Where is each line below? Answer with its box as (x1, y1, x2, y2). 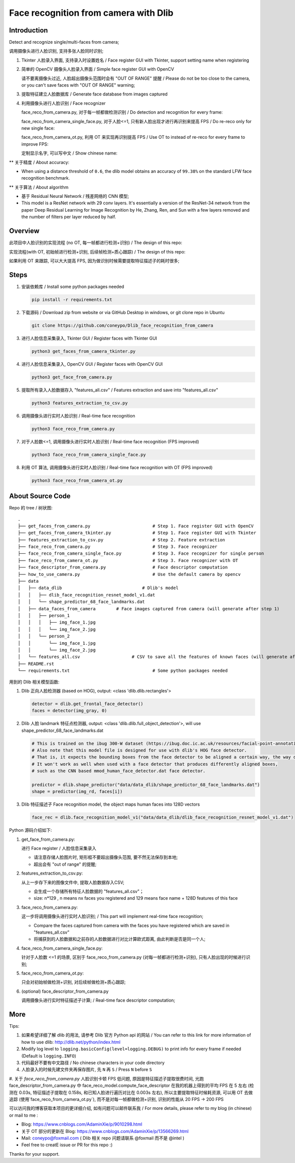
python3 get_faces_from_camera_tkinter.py (31, 348, 136, 354)
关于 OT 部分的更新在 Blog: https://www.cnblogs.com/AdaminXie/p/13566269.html (21, 1128, 189, 1134)
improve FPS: (21, 141, 49, 147)
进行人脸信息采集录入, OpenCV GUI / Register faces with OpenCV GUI (21, 361, 163, 367)
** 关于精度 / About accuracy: (9, 159, 70, 165)
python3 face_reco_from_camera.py (31, 426, 115, 432)
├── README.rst (18, 661, 55, 666)
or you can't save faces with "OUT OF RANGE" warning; (21, 82, 135, 88)
